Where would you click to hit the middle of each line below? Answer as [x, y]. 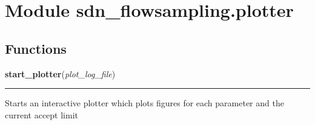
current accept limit [42, 114]
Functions [36, 48]
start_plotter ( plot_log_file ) [60, 73]
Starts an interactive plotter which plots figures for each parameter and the [144, 103]
